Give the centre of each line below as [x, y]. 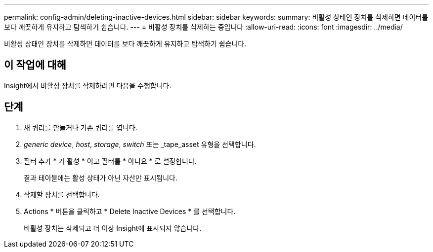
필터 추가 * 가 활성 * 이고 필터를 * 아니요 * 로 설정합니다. [110, 161]
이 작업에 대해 [35, 65]
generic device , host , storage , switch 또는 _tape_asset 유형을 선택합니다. [140, 144]
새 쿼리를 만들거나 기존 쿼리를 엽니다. [81, 127]
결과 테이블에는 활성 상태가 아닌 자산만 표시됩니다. [101, 178]
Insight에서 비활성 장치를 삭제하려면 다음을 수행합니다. [88, 85]
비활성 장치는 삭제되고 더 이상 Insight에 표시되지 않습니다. [113, 228]
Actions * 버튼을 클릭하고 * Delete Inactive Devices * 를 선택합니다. [130, 211]
